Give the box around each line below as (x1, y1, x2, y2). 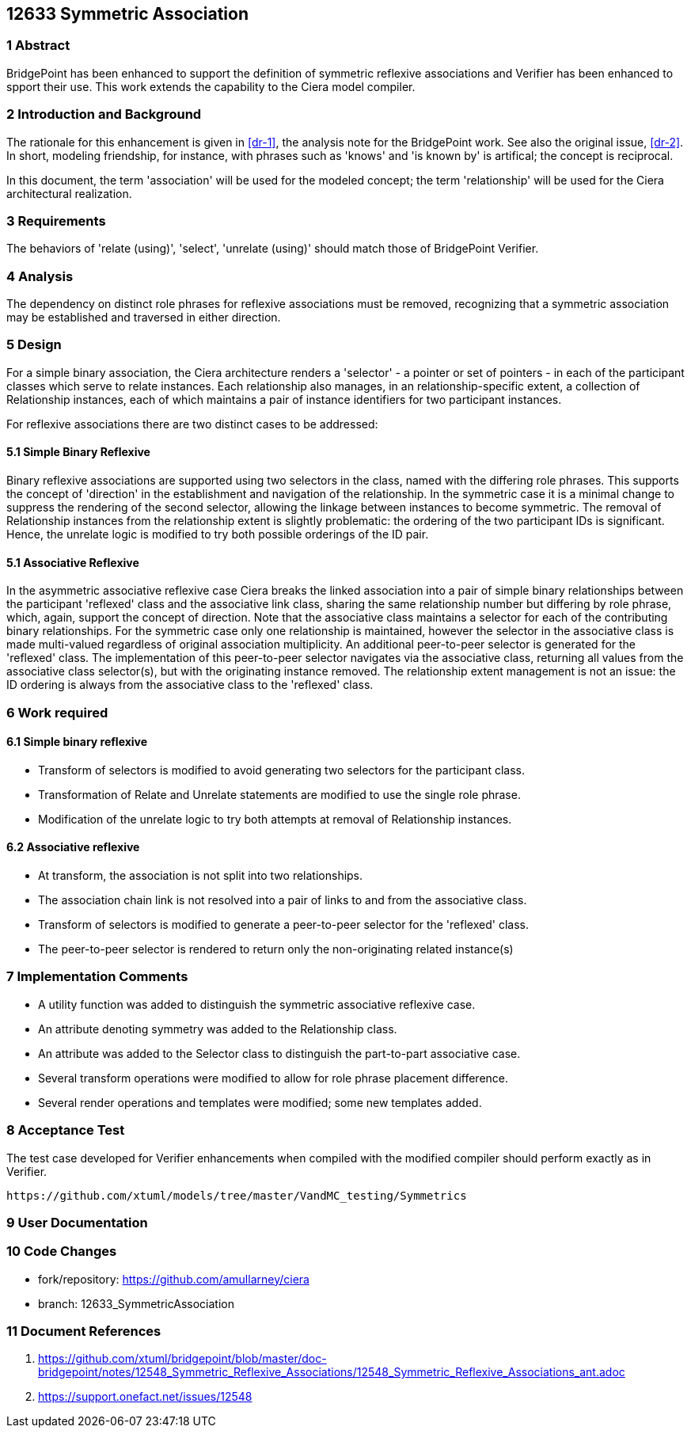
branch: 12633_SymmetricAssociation (38, 1296, 234, 1310)
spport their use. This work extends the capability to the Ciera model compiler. (6, 79, 416, 93)
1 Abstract (6, 37, 70, 54)
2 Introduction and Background (6, 106, 202, 123)
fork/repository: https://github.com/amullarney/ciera (38, 1272, 309, 1286)
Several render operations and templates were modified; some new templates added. (38, 1095, 482, 1109)
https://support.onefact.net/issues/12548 (38, 1390, 252, 1404)
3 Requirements (6, 212, 106, 229)
